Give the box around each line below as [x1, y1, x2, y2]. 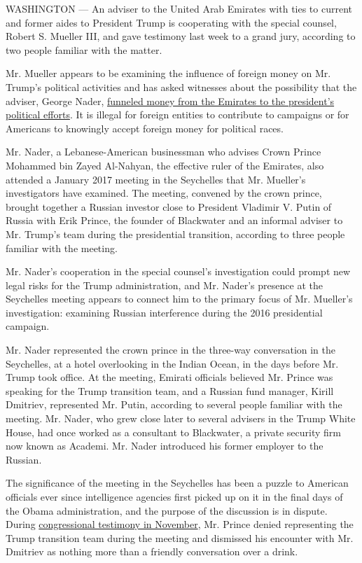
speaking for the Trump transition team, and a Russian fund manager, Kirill [6, 383, 334, 398]
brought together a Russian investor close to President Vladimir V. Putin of [6, 199, 332, 214]
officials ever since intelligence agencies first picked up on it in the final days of [6, 489, 343, 503]
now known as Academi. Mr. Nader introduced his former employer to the [6, 438, 323, 453]
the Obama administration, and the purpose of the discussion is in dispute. [6, 503, 328, 517]
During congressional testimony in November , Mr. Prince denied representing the [6, 517, 354, 531]
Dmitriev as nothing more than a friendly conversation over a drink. [6, 544, 298, 559]
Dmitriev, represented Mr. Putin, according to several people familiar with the [6, 397, 342, 412]
